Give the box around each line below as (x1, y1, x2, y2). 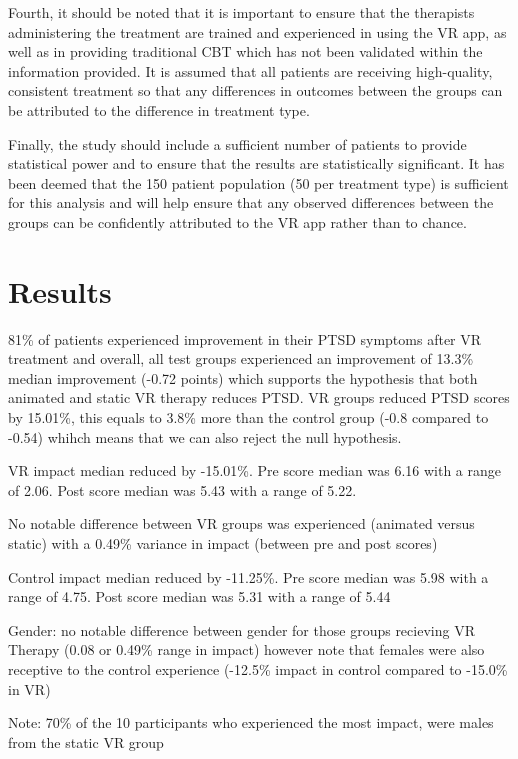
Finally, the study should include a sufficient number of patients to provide (8, 133, 467, 154)
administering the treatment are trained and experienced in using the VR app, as (8, 21, 507, 42)
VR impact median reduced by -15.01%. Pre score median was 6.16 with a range (8, 460, 501, 481)
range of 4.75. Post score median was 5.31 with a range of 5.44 (8, 586, 391, 607)
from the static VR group (8, 731, 164, 752)
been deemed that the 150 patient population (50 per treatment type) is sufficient (8, 172, 509, 193)
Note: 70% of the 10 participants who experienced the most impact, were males (8, 712, 494, 733)
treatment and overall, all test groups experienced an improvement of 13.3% (8, 348, 474, 369)
